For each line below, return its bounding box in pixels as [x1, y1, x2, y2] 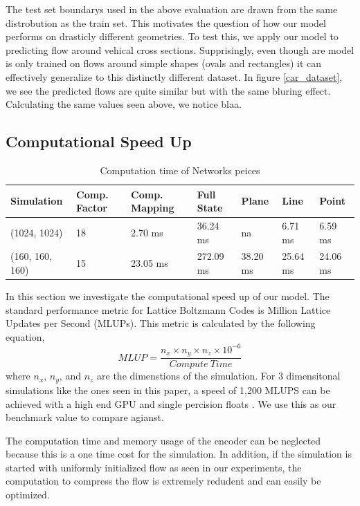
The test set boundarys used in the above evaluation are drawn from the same [6, 2, 338, 16]
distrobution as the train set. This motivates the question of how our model [6, 15, 326, 30]
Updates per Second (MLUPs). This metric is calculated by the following [6, 316, 316, 330]
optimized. [6, 487, 50, 502]
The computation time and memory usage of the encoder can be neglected [6, 433, 321, 447]
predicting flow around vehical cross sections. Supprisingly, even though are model [6, 42, 354, 57]
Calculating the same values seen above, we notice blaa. [6, 97, 242, 111]
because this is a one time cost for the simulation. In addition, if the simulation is [6, 447, 352, 461]
